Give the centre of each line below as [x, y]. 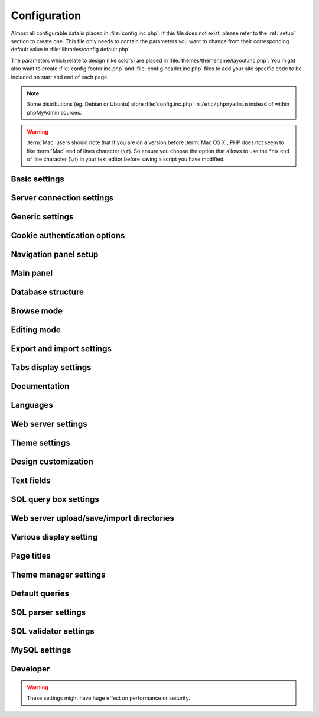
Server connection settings [62, 198]
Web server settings [49, 424]
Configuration [46, 15]
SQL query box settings [55, 499]
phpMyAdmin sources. [54, 112]
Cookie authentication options [68, 236]
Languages [32, 405]
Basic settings [38, 179]
